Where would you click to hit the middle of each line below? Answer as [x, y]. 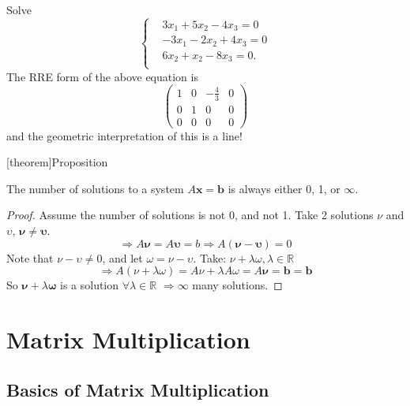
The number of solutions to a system [95, 188]
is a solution [89, 285]
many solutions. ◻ [237, 285]
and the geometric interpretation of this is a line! [124, 135]
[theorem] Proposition [57, 162]
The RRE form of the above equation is [102, 76]
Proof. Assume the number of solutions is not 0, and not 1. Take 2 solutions [190, 215]
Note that [30, 257]
